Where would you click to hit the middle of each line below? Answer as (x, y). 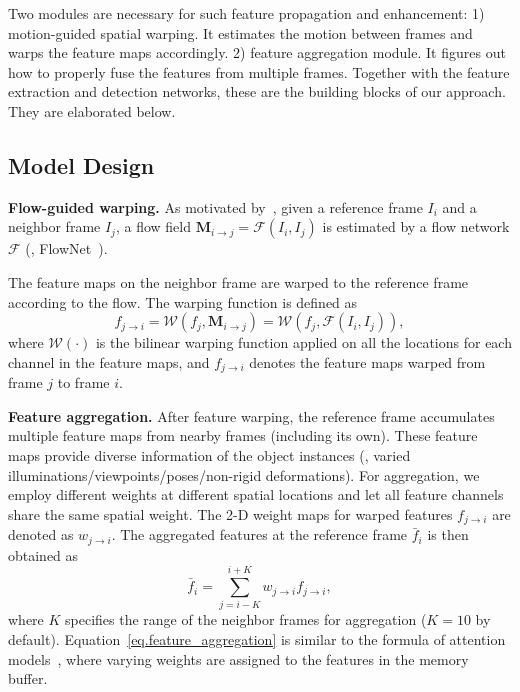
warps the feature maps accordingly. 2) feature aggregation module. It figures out (257, 52)
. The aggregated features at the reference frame (259, 534)
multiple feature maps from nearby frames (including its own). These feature (243, 435)
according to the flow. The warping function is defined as (183, 301)
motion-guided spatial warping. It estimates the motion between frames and (240, 32)
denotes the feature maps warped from (367, 361)
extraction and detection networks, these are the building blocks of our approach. (257, 91)
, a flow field (153, 226)
